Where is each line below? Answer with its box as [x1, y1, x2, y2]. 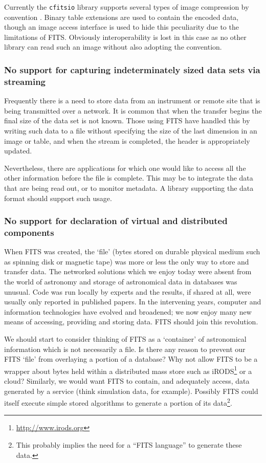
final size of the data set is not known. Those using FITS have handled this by [4, 115, 250, 126]
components [4, 226, 54, 238]
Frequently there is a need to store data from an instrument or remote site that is [4, 95, 260, 106]
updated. [4, 145, 32, 156]
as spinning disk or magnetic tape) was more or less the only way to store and [4, 256, 249, 267]
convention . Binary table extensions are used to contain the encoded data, [4, 11, 239, 22]
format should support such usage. [4, 192, 112, 203]
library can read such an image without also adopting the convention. [4, 41, 222, 52]
